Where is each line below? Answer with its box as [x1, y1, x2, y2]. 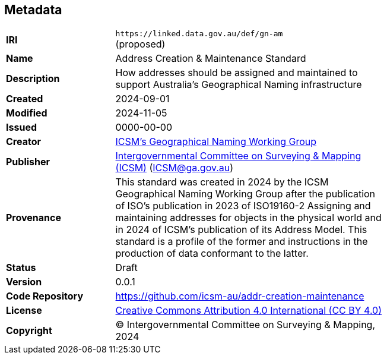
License [6, 304, 42, 317]
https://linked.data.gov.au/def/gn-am [115, 29, 283, 39]
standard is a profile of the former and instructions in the [115, 235, 368, 248]
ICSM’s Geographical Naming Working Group [115, 136, 317, 148]
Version [6, 276, 42, 288]
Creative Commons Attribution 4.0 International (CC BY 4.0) [115, 304, 382, 317]
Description [6, 73, 60, 85]
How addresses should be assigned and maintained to [115, 67, 358, 79]
